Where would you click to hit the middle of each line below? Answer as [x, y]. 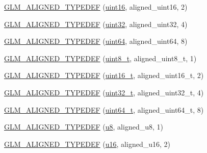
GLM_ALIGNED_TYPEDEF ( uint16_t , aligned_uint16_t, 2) [104, 75]
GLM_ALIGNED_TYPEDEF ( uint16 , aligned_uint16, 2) [96, 7]
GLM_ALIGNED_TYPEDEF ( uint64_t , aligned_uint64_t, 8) [104, 109]
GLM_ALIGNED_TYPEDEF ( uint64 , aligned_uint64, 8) [96, 41]
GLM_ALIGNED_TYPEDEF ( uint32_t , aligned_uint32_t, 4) [104, 92]
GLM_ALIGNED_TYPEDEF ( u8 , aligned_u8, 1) [84, 127]
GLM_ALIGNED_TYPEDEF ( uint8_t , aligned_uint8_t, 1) [100, 58]
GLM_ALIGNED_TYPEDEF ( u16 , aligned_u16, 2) [87, 144]
